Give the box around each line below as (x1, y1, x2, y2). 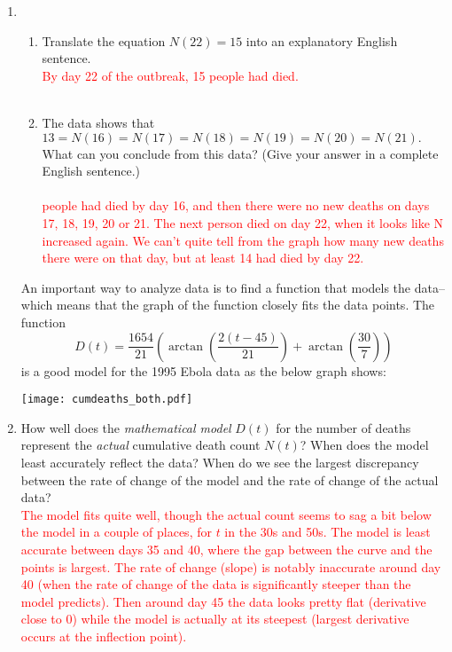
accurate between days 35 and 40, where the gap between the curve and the (20, 539, 433, 558)
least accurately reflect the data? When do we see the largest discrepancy (20, 452, 419, 471)
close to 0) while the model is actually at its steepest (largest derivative (20, 609, 409, 628)
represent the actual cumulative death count (20, 436, 261, 454)
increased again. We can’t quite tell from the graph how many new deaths (42, 231, 444, 249)
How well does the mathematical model (20, 418, 231, 436)
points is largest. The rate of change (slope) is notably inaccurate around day (20, 557, 441, 576)
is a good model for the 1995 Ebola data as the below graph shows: (20, 361, 386, 380)
